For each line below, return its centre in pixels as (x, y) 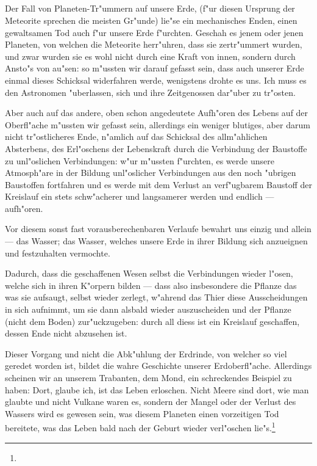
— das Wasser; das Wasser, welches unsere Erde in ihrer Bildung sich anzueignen (156, 241)
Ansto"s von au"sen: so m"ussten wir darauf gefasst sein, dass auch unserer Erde (155, 68)
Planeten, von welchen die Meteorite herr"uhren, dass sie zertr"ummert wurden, (154, 44)
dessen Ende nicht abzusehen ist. (66, 333)
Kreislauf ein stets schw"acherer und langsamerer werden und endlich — (140, 196)
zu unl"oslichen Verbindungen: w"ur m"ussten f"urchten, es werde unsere (140, 160)
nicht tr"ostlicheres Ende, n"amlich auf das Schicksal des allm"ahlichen (136, 137)
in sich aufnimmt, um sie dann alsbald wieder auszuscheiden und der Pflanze (148, 309)
